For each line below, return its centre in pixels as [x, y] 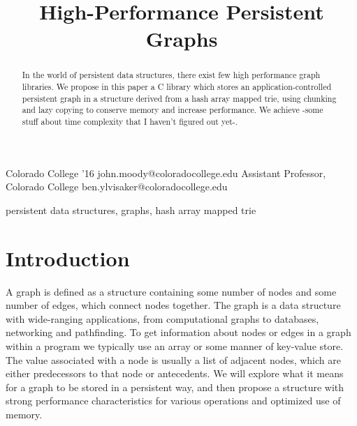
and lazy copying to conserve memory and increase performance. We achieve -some [173, 110]
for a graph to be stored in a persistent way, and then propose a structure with [175, 387]
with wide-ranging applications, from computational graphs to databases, [162, 318]
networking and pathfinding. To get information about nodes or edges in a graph [178, 332]
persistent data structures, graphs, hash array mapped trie [131, 210]
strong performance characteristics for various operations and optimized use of [173, 401]
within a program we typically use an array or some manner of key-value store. [175, 345]
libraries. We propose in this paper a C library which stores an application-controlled [177, 87]
